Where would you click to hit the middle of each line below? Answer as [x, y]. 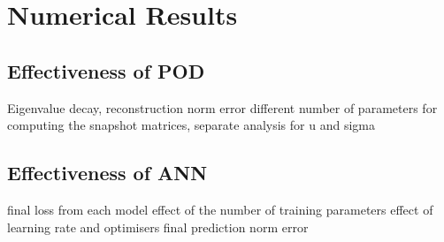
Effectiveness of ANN [107, 173]
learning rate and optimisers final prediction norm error [158, 227]
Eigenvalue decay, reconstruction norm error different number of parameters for [222, 107]
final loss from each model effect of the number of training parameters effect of [220, 209]
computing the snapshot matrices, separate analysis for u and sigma [191, 125]
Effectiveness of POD [106, 70]
